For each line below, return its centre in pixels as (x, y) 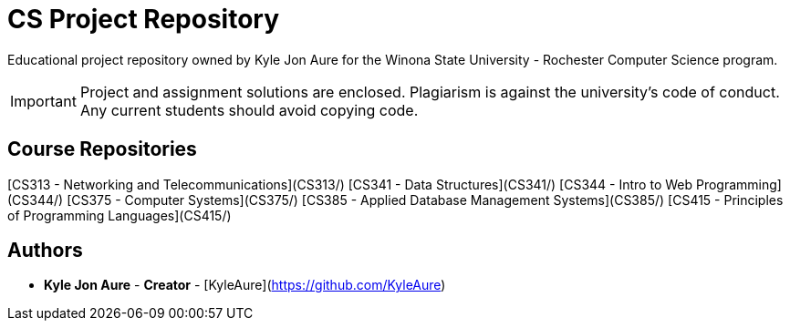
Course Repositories (102, 149)
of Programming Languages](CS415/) (120, 215)
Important (43, 101)
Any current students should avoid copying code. (249, 110)
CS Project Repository (144, 19)
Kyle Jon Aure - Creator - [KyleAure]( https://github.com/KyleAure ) (245, 285)
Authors (45, 251)
